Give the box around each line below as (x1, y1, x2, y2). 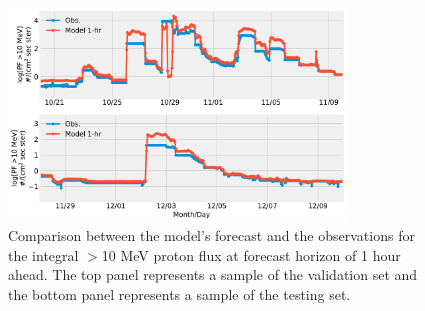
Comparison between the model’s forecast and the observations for (8, 225, 415, 246)
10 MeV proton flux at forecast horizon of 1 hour (101, 244, 401, 265)
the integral (8, 244, 79, 265)
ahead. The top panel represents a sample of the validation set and (8, 264, 418, 285)
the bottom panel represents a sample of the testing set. (8, 284, 351, 305)
